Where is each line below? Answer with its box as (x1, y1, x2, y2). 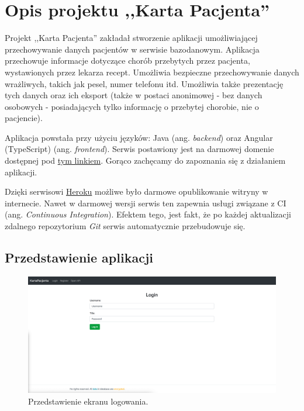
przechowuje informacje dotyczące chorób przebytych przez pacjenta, (5, 54, 250, 67)
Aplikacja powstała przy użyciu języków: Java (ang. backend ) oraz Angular (5, 131, 273, 143)
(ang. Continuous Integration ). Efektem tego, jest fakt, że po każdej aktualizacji (5, 208, 291, 220)
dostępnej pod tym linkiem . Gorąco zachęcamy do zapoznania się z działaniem (5, 154, 286, 167)
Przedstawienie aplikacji (5, 248, 153, 267)
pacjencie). (5, 112, 43, 124)
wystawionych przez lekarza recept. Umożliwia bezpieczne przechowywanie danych (5, 65, 299, 78)
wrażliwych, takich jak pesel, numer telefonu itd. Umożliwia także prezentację (5, 77, 284, 89)
